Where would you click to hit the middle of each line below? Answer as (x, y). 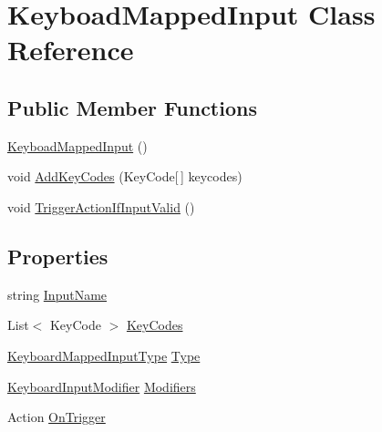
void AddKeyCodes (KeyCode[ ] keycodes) (125, 176)
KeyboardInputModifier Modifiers (102, 386)
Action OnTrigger (57, 417)
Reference (71, 50)
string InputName (57, 294)
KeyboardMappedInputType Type (104, 355)
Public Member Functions (132, 107)
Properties (58, 256)
